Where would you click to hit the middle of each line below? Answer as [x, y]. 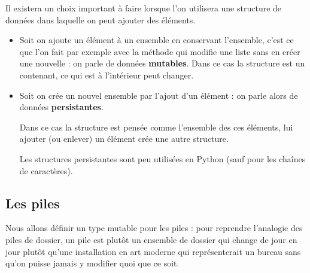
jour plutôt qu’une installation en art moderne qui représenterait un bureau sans [153, 251]
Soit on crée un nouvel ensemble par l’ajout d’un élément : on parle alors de [159, 95]
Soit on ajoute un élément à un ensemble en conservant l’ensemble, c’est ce [156, 40]
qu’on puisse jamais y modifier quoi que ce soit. [92, 263]
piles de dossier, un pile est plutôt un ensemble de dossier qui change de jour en [151, 239]
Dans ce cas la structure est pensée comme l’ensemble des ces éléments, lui [156, 127]
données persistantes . [61, 107]
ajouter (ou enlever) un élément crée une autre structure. [124, 139]
